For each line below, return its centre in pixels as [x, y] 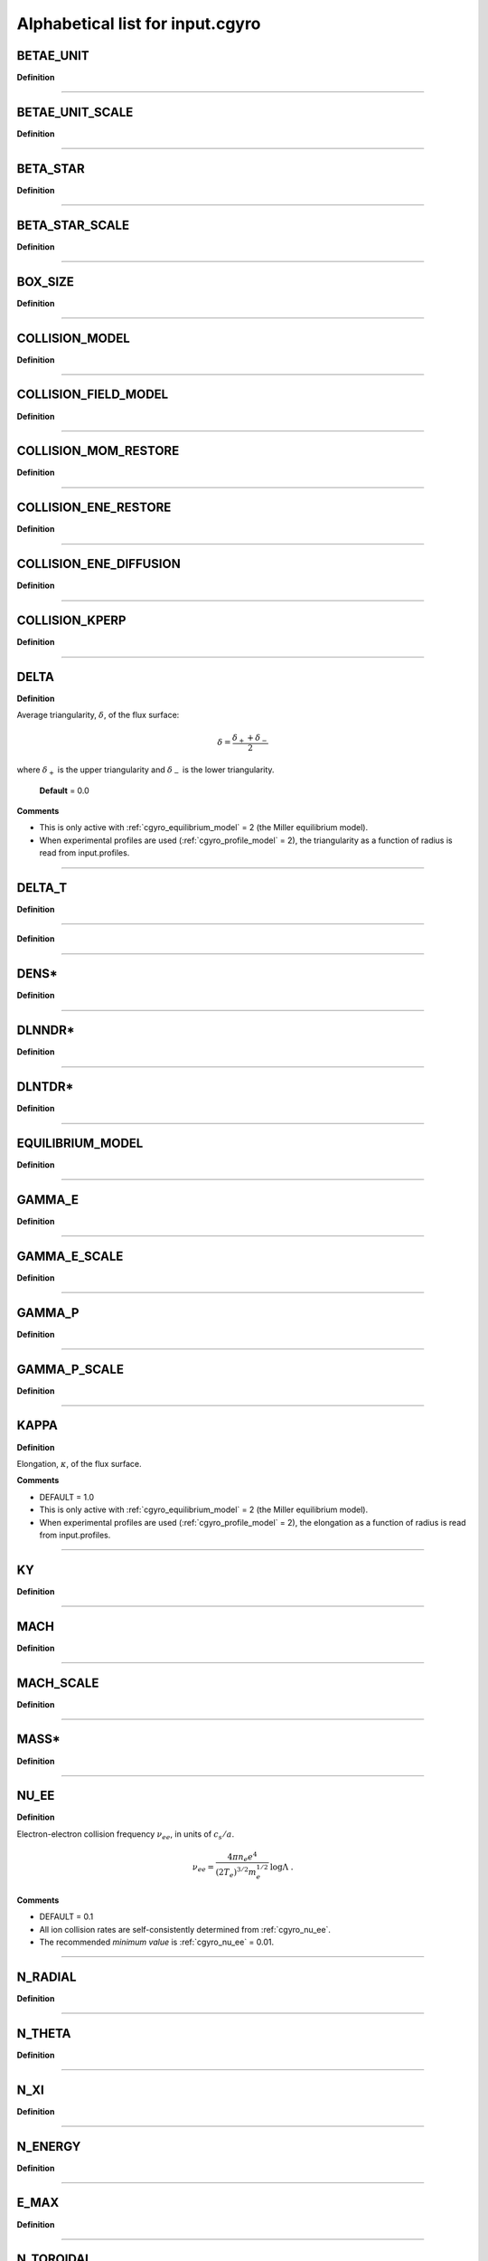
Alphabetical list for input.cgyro [139, 24]
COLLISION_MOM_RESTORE [98, 451]
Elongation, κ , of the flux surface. [79, 1463]
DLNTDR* [45, 1087]
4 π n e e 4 [242, 1857]
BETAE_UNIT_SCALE [75, 112]
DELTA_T [42, 888]
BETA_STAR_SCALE [73, 225]
